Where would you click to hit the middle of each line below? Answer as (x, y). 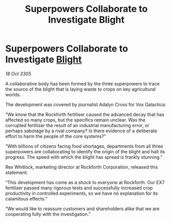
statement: (17, 172)
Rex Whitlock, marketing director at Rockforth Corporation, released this (82, 167)
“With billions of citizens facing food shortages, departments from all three (84, 146)
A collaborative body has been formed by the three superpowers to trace (83, 84)
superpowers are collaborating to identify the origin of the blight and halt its (85, 151)
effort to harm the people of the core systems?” (56, 136)
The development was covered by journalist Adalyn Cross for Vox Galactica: (86, 104)
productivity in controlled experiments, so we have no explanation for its (82, 193)
